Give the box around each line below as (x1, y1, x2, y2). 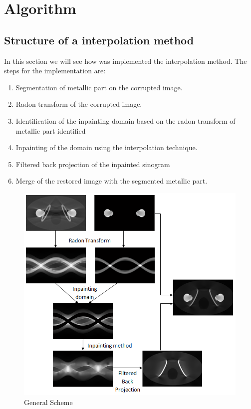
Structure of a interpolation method (4, 32, 194, 47)
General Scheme (24, 397, 73, 408)
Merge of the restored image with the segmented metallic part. (15, 176, 208, 186)
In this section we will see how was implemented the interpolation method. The (4, 55, 247, 66)
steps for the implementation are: (4, 65, 106, 76)
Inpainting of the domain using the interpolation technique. (15, 142, 198, 153)
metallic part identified (15, 125, 86, 136)
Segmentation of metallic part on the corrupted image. (15, 82, 183, 92)
